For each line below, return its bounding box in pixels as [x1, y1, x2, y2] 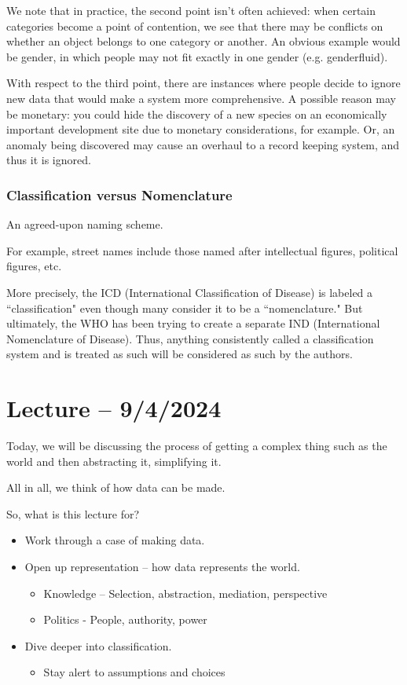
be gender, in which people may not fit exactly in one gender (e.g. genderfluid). [6, 48, 388, 64]
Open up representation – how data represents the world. [24, 559, 300, 574]
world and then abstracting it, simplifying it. [6, 452, 222, 469]
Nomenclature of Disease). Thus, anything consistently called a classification [6, 330, 374, 346]
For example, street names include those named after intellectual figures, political [6, 242, 398, 258]
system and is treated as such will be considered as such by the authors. [6, 346, 353, 362]
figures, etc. [6, 258, 62, 274]
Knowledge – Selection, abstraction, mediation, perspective [43, 584, 328, 601]
